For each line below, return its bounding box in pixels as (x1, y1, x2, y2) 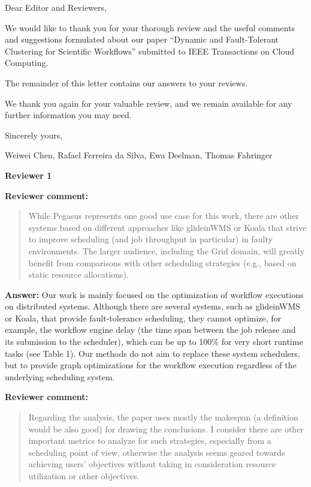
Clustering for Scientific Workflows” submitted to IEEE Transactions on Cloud (5, 44, 294, 57)
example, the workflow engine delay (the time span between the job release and (5, 323, 296, 336)
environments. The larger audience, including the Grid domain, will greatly (28, 244, 304, 257)
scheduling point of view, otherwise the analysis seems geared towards (28, 446, 285, 458)
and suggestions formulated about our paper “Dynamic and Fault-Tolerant (5, 33, 279, 46)
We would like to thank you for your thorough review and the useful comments (5, 21, 295, 34)
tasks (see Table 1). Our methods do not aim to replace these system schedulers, (5, 347, 300, 359)
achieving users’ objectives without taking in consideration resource (28, 458, 276, 470)
